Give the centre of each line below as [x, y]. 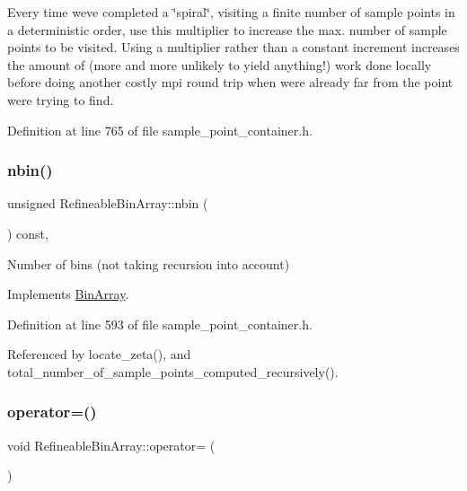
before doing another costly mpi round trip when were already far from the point [230, 82]
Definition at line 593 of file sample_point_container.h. [160, 324]
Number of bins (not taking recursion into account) [149, 263]
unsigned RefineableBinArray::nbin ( [108, 203]
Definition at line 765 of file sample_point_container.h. [160, 130]
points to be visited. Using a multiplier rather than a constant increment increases [233, 47]
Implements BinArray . [68, 294]
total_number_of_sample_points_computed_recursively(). [173, 371]
